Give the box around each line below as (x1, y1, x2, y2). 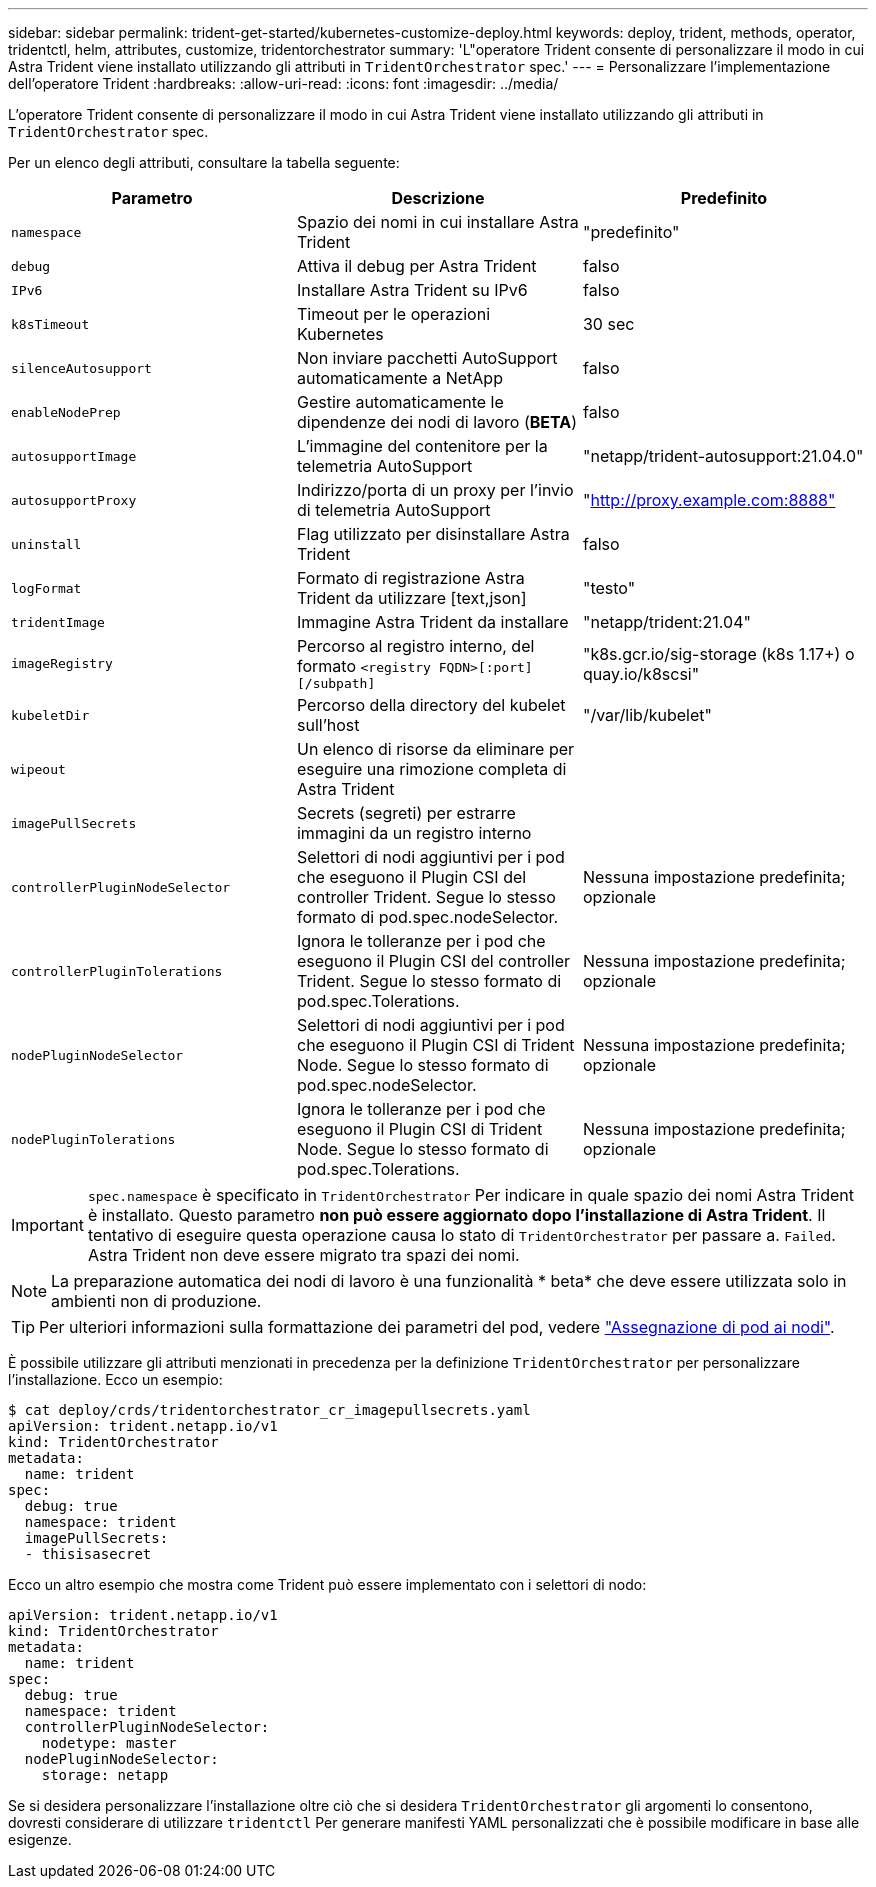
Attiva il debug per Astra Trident (296, 256, 537, 276)
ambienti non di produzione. (51, 1291, 262, 1311)
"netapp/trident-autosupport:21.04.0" (582, 446, 864, 466)
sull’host (296, 715, 360, 735)
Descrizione (391, 188, 485, 208)
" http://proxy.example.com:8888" (582, 490, 836, 510)
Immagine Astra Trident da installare (296, 612, 569, 632)
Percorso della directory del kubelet (296, 695, 566, 715)
